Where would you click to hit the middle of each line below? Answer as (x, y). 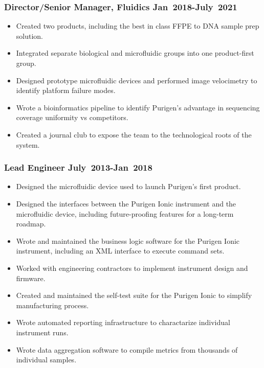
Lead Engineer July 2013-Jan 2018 (78, 167)
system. (28, 144)
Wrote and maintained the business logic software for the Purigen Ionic (128, 240)
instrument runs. (42, 332)
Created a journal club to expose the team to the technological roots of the (134, 134)
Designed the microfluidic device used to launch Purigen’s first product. (128, 186)
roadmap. (31, 224)
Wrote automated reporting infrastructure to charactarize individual (123, 322)
